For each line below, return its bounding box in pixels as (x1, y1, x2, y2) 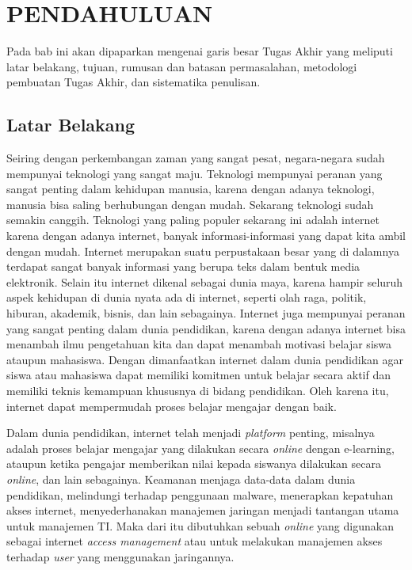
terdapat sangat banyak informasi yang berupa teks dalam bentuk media (6, 258, 360, 275)
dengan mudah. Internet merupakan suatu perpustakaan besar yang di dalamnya (6, 242, 399, 259)
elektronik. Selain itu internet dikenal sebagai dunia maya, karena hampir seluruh (6, 273, 403, 290)
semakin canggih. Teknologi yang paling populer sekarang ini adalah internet (6, 211, 380, 228)
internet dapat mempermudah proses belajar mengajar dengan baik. (6, 397, 337, 414)
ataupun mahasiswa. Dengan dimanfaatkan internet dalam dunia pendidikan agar (6, 351, 404, 367)
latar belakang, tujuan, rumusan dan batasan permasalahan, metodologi (6, 58, 357, 74)
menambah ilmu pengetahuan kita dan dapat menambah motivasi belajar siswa (6, 336, 392, 352)
